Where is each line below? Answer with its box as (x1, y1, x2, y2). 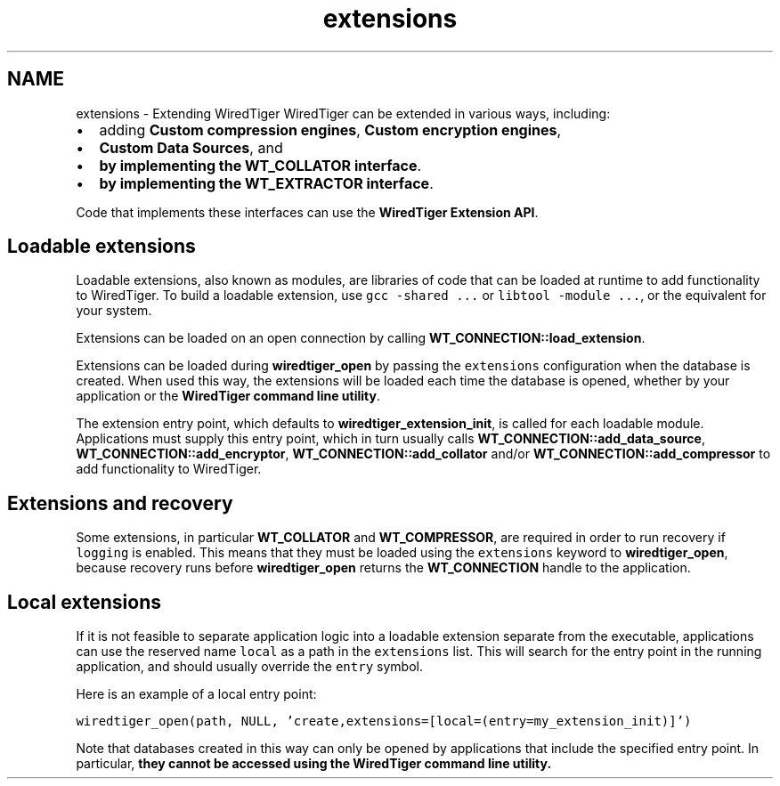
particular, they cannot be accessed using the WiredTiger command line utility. (76, 756, 552, 772)
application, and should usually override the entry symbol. (76, 659, 423, 675)
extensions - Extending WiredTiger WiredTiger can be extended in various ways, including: (76, 105, 611, 121)
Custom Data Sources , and (99, 138, 283, 157)
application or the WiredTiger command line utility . (76, 388, 380, 404)
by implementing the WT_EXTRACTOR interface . (99, 174, 434, 192)
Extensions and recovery (7, 491, 233, 515)
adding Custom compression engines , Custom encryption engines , (99, 120, 562, 139)
